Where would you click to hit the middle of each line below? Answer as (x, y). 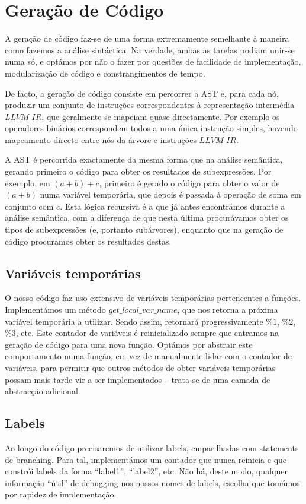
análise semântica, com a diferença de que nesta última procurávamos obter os (147, 218)
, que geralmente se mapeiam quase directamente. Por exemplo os (161, 116)
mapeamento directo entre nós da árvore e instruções (101, 139)
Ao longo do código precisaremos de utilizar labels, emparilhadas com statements (152, 447)
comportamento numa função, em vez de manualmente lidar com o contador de (149, 356)
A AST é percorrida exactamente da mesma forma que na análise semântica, (144, 159)
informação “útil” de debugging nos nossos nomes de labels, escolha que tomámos (152, 482)
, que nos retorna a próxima (228, 310)
